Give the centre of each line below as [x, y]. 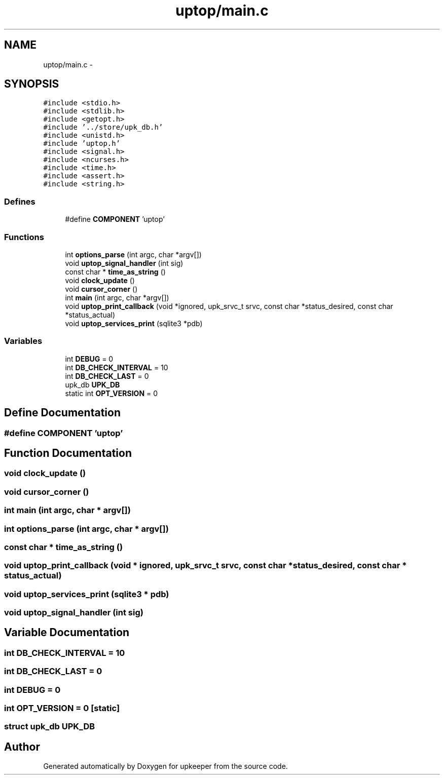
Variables [23, 341]
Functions [24, 237]
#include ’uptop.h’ [82, 144]
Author [22, 747]
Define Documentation [62, 413]
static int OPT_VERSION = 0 [112, 393]
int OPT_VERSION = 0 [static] [62, 708]
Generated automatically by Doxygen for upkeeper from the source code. [165, 766]
